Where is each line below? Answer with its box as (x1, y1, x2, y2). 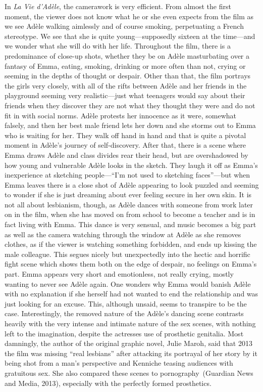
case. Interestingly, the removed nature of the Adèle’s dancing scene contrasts (5, 308, 244, 319)
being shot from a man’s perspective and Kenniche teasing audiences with (5, 358, 233, 368)
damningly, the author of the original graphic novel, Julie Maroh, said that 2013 (5, 338, 252, 349)
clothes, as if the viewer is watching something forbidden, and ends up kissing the (5, 239, 257, 249)
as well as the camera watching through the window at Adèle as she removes (5, 229, 241, 239)
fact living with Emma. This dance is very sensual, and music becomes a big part (5, 219, 256, 230)
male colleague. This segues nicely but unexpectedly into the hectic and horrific (5, 248, 250, 259)
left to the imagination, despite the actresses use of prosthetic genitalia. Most (5, 328, 244, 338)
